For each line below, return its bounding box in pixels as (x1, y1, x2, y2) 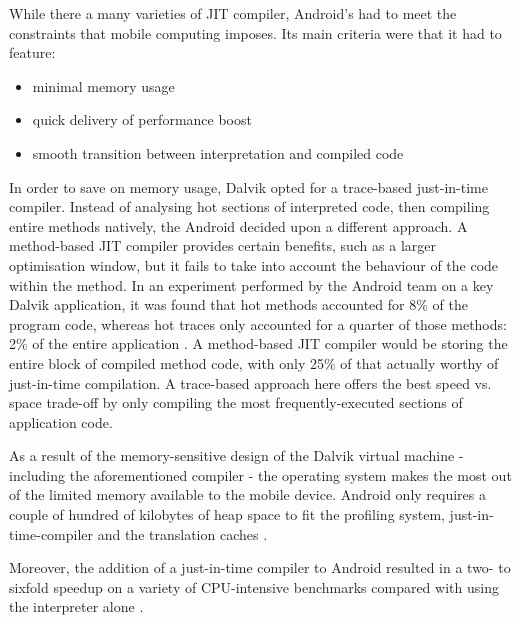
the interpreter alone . (9, 596, 144, 617)
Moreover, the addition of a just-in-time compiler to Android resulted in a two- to (9, 557, 511, 578)
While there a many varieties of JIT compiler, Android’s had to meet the (9, 3, 457, 23)
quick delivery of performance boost (32, 109, 252, 130)
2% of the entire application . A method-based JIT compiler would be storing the (9, 333, 508, 354)
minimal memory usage (32, 75, 175, 96)
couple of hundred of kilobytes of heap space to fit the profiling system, (9, 504, 445, 525)
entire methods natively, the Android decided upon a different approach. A (9, 215, 468, 236)
